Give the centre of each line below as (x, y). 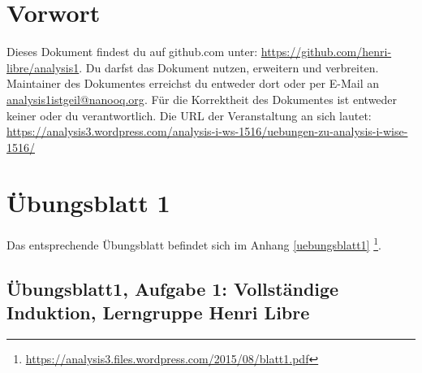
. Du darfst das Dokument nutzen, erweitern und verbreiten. (229, 67)
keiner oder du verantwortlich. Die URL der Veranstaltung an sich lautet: (189, 115)
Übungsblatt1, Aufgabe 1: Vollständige (173, 289)
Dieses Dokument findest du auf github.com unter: (132, 52)
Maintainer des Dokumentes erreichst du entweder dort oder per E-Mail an (193, 83)
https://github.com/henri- (326, 52)
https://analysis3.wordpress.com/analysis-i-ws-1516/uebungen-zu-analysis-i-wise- (207, 131)
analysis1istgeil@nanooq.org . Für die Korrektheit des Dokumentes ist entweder (202, 99)
